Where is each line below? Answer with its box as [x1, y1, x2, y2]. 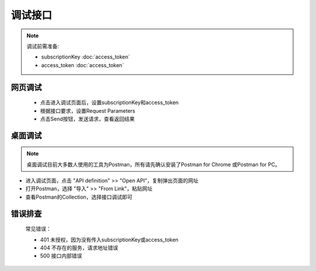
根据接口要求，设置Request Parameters [40, 107, 136, 114]
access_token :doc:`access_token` [41, 61, 124, 68]
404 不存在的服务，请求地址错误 [40, 244, 118, 251]
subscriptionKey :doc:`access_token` [41, 53, 130, 61]
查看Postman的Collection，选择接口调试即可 [25, 193, 133, 200]
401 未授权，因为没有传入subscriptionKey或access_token [40, 236, 178, 243]
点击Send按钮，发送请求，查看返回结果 [40, 115, 135, 122]
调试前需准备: [26, 43, 60, 50]
